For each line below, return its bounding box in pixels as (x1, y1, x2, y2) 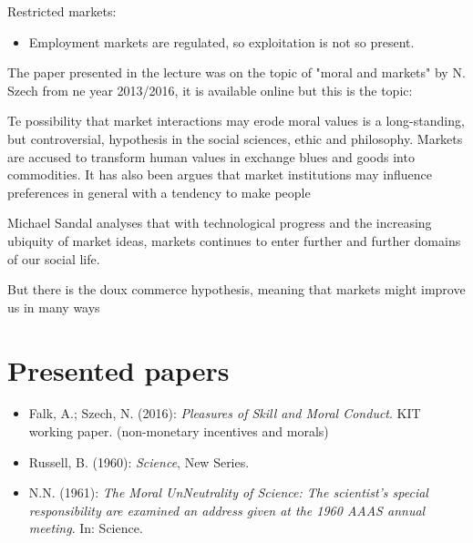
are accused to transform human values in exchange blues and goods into (7, 147, 415, 166)
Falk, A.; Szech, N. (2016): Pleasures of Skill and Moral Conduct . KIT (28, 404, 421, 423)
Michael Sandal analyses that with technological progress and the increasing (7, 213, 432, 232)
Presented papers (7, 351, 230, 388)
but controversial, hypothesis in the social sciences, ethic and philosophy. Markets (7, 128, 463, 148)
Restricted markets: (7, 2, 117, 20)
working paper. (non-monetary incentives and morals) (28, 422, 329, 441)
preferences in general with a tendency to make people (7, 182, 311, 201)
